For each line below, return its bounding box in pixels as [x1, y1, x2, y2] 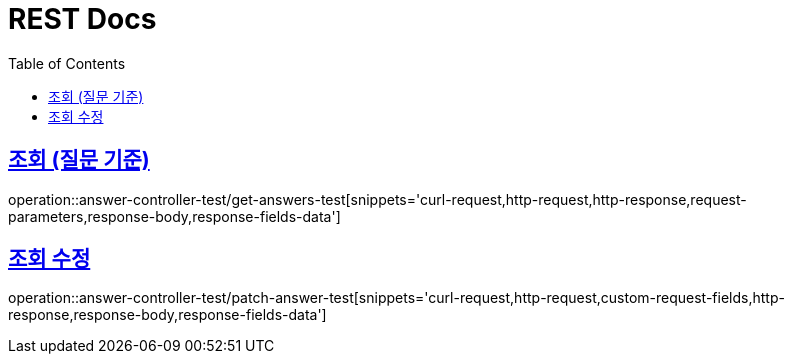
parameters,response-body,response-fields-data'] [8, 207, 341, 225]
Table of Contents [8, 54, 126, 72]
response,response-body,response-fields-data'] [8, 306, 327, 324]
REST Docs [8, 2, 157, 36]
